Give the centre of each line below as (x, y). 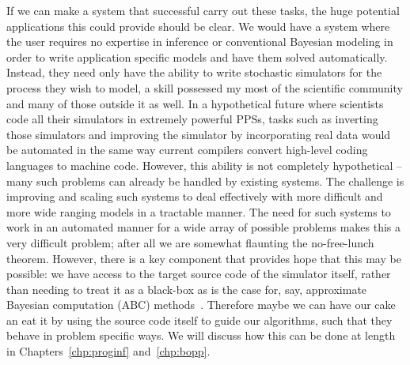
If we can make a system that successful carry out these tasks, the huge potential (203, 10)
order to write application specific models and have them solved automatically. (197, 56)
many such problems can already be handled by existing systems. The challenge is (205, 181)
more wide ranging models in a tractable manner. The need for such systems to (199, 211)
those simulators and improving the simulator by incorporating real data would (199, 134)
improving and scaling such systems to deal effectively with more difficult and (195, 196)
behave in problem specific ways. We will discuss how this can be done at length (201, 335)
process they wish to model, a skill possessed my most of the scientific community (205, 87)
